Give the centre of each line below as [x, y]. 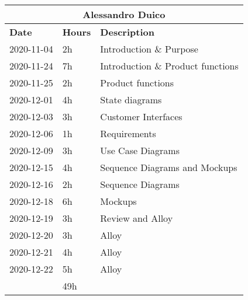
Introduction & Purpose [149, 49]
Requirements [128, 133]
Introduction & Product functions [169, 66]
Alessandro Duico [124, 14]
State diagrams [131, 100]
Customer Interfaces [141, 116]
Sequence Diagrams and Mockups [169, 167]
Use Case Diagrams [140, 150]
